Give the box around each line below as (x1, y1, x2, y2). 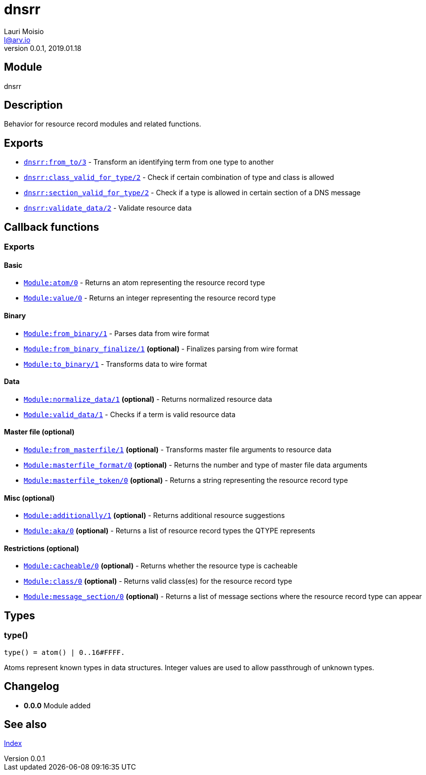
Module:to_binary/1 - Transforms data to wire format (24, 359, 207, 368)
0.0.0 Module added (24, 701, 91, 710)
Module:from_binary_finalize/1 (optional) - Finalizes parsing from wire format (24, 344, 298, 353)
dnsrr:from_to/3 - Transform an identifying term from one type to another (24, 158, 274, 167)
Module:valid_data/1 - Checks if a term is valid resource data (24, 410, 236, 419)
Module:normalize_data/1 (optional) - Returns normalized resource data (24, 394, 272, 403)
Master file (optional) (4, 428, 75, 436)
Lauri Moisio (4, 27, 44, 36)
